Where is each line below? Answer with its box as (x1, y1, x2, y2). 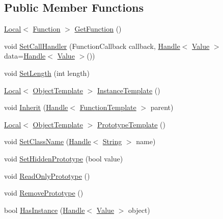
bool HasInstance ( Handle (4, 204, 85, 215)
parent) (150, 102, 174, 113)
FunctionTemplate (79, 102, 136, 113)
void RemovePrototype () (4, 187, 83, 198)
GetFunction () (74, 23, 122, 34)
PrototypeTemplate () (97, 119, 166, 129)
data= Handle (4, 50, 46, 61)
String (102, 136, 122, 147)
